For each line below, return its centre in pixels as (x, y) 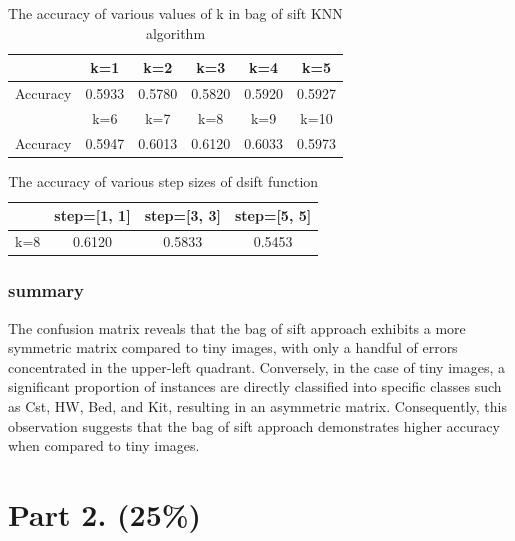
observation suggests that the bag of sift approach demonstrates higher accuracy (254, 425)
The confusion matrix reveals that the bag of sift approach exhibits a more (237, 327)
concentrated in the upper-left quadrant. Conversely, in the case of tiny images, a (256, 366)
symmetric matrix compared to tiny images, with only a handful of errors (233, 347)
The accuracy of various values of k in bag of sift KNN (175, 13)
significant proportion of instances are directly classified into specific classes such (255, 386)
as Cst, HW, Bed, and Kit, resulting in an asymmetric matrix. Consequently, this (257, 405)
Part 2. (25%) (105, 513)
